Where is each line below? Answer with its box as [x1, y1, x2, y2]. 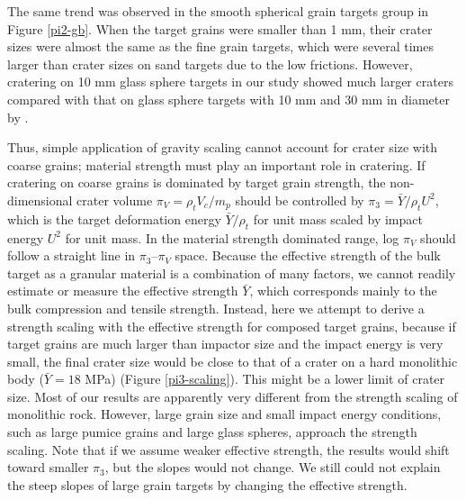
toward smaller [7, 458, 89, 477]
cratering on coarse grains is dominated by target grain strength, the [7, 173, 386, 192]
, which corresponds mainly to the [249, 281, 437, 300]
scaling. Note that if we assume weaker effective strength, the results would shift [7, 440, 450, 459]
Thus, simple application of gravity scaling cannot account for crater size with [7, 138, 438, 157]
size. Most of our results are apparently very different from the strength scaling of [7, 386, 458, 405]
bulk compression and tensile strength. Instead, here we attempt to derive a [7, 298, 425, 317]
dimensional [7, 190, 73, 209]
